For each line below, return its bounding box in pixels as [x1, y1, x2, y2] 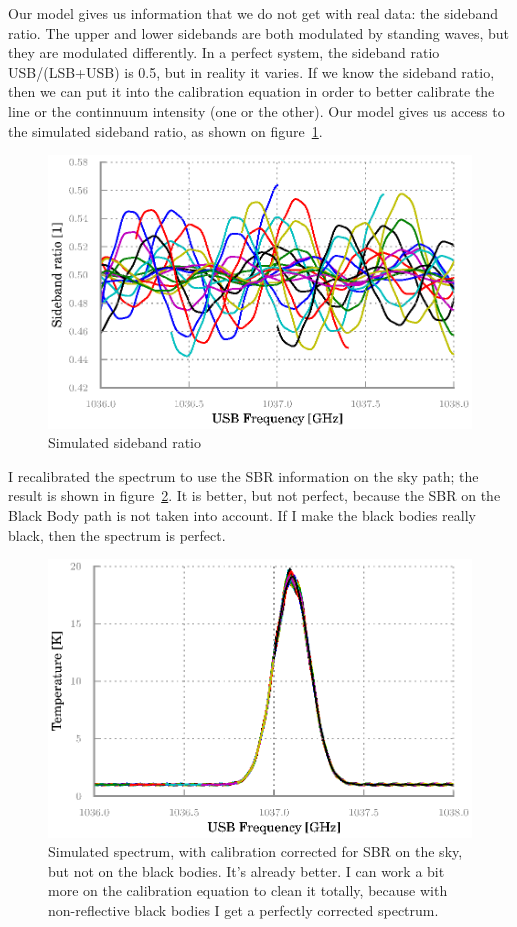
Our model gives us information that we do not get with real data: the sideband [8, 3, 498, 23]
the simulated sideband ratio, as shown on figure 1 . [8, 120, 323, 141]
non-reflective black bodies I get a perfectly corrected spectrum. [48, 899, 439, 920]
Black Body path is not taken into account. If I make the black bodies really [8, 505, 477, 526]
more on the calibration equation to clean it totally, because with [48, 880, 448, 901]
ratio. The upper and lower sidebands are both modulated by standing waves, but [8, 22, 510, 43]
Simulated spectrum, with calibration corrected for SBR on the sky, [48, 841, 463, 862]
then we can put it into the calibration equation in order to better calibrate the [8, 81, 495, 102]
